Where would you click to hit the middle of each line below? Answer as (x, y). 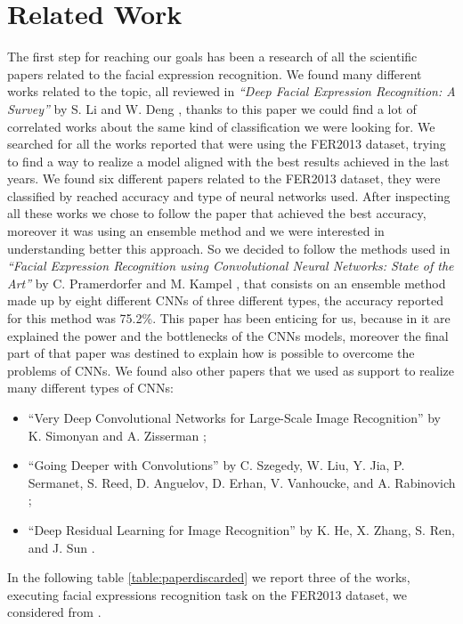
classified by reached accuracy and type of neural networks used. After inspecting (229, 195)
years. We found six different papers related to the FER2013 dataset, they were (224, 178)
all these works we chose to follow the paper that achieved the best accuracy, (217, 213)
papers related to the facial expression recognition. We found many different (215, 73)
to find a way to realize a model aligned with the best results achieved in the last (228, 161)
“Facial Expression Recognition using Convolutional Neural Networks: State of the (231, 266)
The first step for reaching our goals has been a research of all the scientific (212, 57)
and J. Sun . (61, 547)
